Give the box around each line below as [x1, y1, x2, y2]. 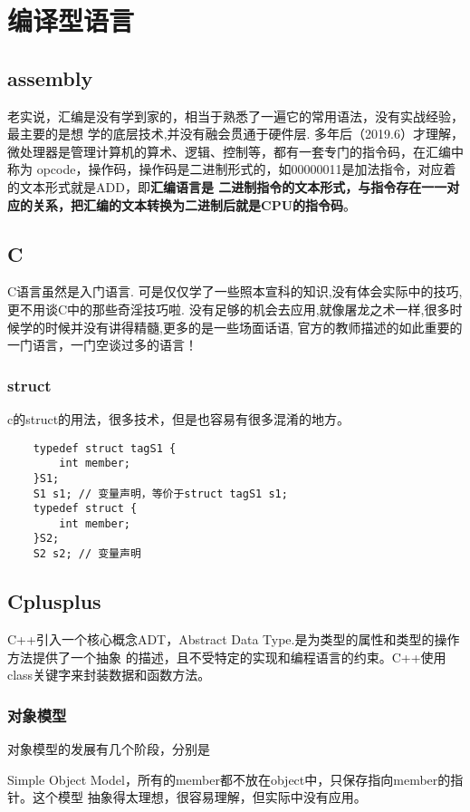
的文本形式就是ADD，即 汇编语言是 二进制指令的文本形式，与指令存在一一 [7, 177, 447, 196]
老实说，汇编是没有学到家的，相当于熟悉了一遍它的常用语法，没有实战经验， [7, 106, 464, 125]
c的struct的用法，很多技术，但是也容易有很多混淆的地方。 [7, 409, 350, 428]
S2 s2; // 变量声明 [33, 547, 141, 561]
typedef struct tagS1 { [33, 441, 177, 455]
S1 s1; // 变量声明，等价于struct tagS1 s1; [33, 487, 288, 500]
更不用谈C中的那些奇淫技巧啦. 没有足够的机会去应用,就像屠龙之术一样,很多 [7, 299, 450, 318]
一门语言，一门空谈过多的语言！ [7, 335, 197, 354]
